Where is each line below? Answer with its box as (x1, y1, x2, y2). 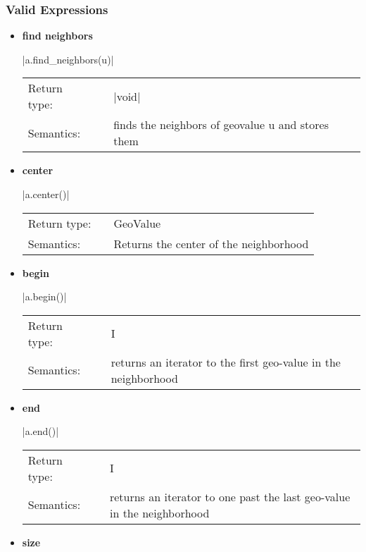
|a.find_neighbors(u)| (22, 51, 114, 66)
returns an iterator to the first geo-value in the (111, 353, 341, 370)
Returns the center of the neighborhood (113, 235, 309, 252)
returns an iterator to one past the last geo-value (109, 488, 351, 505)
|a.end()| (22, 424, 59, 438)
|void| (113, 87, 141, 104)
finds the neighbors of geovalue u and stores (113, 116, 329, 133)
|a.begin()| (22, 289, 67, 304)
